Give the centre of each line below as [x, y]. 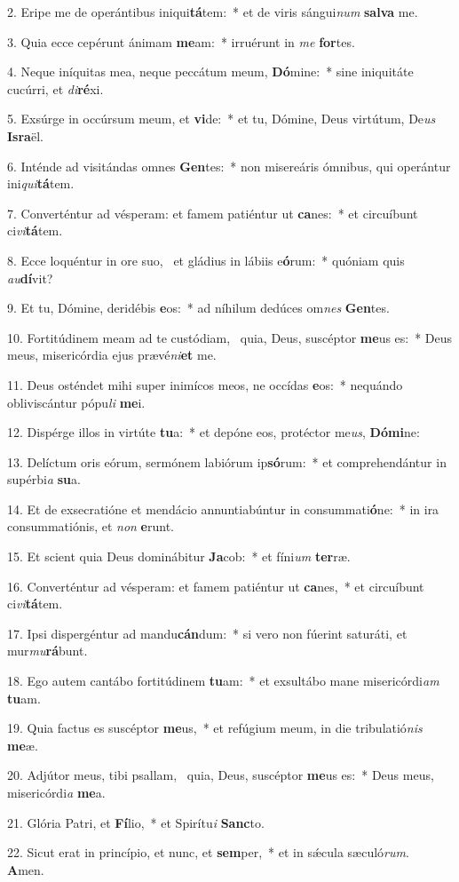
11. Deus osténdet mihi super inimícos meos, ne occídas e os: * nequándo [205, 384]
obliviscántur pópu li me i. [76, 402]
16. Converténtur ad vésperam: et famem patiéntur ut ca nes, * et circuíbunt [216, 586]
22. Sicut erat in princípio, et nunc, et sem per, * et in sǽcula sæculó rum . [208, 852]
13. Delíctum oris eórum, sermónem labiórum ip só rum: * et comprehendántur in [227, 461]
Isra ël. [25, 135]
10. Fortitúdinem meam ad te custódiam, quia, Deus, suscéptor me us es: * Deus [230, 337]
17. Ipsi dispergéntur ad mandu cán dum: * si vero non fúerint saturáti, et [207, 633]
